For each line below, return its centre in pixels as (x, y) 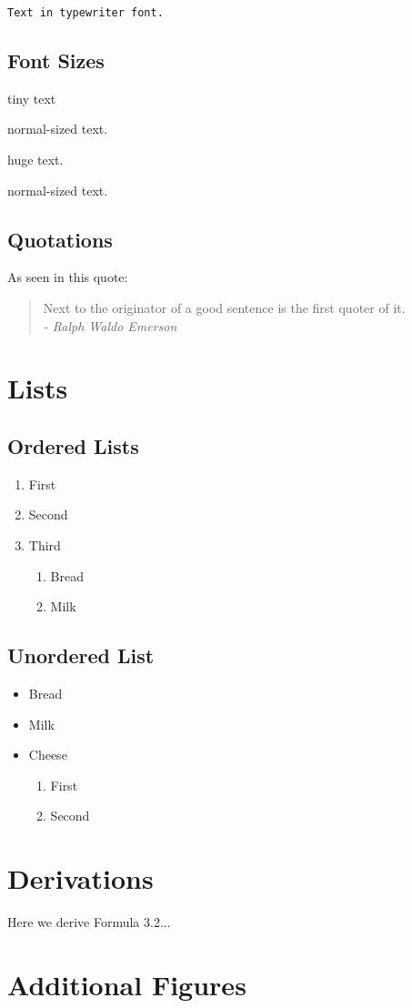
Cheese (48, 755)
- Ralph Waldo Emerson (110, 325)
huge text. (35, 160)
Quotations (60, 239)
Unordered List (81, 655)
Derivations (80, 878)
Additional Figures (127, 984)
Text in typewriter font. (85, 13)
